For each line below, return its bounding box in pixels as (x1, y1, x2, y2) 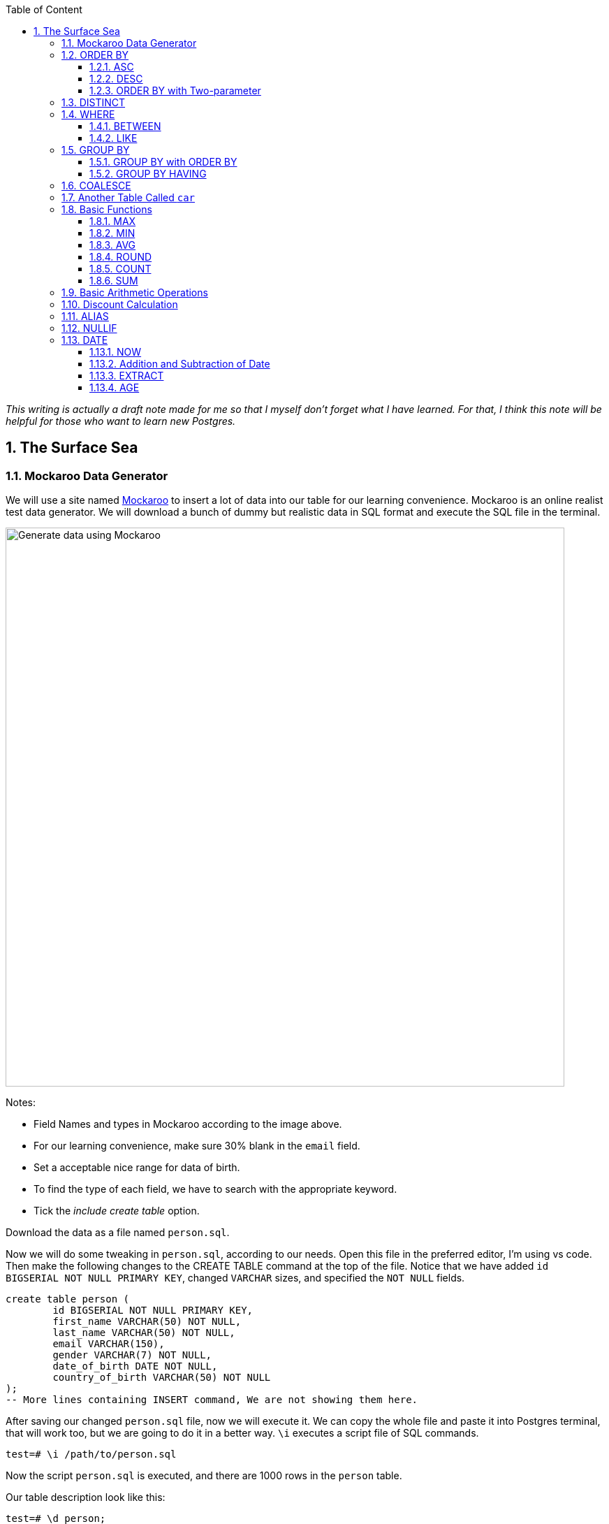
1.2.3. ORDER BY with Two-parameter (89, 85, 261, 96)
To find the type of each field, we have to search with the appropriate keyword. (34, 1183, 397, 1196)
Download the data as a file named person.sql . (6, 1226, 230, 1239)
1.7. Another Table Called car (61, 191, 195, 203)
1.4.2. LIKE (89, 132, 138, 144)
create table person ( (6, 1293, 130, 1305)
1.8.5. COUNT (89, 263, 152, 275)
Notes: (6, 1096, 36, 1109)
